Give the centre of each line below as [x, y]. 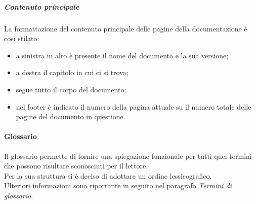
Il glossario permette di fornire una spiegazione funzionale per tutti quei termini [128, 156]
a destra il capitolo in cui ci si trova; [72, 72]
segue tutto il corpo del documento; [71, 89]
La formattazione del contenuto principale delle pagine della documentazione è [126, 28]
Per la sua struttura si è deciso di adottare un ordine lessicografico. [108, 175]
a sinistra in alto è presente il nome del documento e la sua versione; [122, 55]
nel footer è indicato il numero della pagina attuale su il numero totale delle [134, 106]
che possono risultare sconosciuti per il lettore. [76, 166]
